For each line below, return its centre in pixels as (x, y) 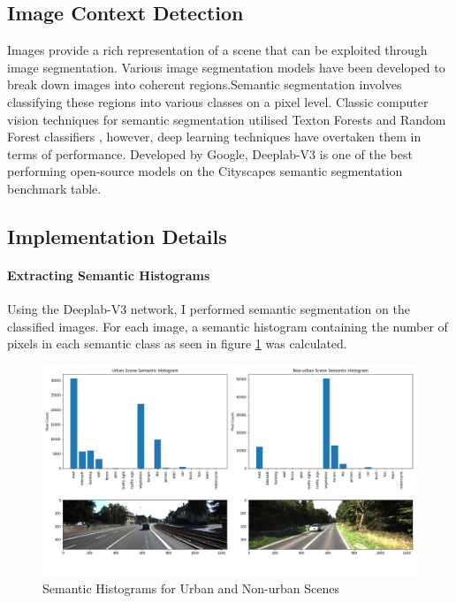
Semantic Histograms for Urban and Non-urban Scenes (191, 588)
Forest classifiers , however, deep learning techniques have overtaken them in (214, 137)
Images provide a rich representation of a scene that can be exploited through (217, 50)
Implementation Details (117, 236)
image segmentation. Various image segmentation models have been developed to (226, 67)
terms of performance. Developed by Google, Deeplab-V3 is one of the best (210, 153)
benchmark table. (54, 188)
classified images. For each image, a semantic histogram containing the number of (228, 326)
